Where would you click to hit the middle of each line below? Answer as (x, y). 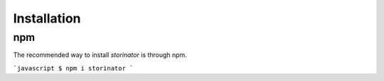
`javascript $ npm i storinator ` (73, 68)
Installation (47, 18)
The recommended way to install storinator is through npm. (100, 55)
